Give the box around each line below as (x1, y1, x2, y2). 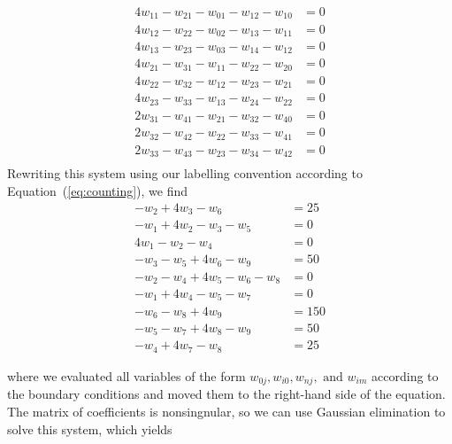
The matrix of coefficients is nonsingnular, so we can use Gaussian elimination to (7, 401, 446, 420)
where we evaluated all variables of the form (7, 366, 246, 385)
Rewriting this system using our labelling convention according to (7, 164, 363, 183)
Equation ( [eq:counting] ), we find (7, 181, 188, 199)
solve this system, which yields (7, 419, 172, 438)
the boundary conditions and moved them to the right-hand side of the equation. (7, 385, 446, 403)
